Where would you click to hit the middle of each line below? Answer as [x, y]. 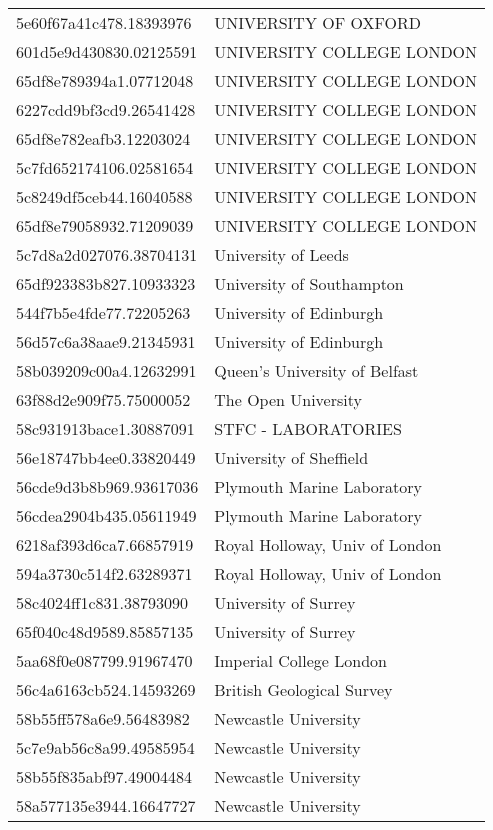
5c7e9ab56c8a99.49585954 [105, 747]
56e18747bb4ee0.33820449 [106, 457]
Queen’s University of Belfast [316, 370]
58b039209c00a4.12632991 [106, 370]
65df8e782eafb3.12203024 [103, 138]
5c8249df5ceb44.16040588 [104, 196]
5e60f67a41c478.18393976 [104, 22]
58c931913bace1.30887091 [105, 428]
